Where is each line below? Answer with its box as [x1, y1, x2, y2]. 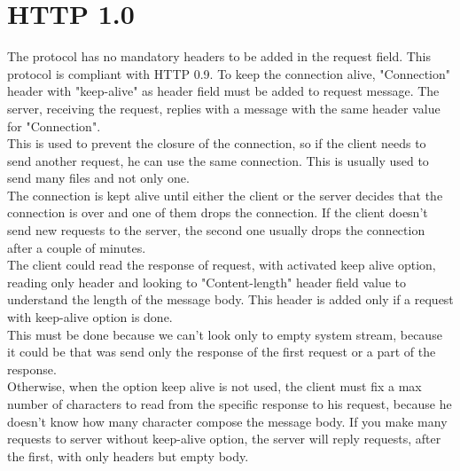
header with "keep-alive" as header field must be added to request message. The [7, 82, 440, 100]
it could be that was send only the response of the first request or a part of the [7, 342, 436, 361]
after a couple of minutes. [7, 238, 146, 256]
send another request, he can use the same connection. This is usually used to [7, 151, 429, 169]
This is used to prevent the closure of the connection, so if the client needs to [7, 134, 426, 153]
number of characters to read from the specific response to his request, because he [7, 395, 452, 412]
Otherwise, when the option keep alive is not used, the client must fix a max [7, 377, 422, 396]
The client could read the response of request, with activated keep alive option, [7, 255, 436, 274]
